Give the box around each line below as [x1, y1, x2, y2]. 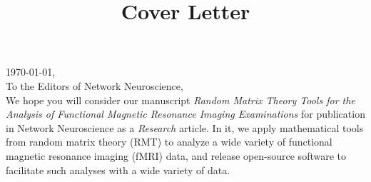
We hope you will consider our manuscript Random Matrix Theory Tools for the [6, 92, 355, 107]
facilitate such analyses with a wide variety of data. [6, 162, 230, 177]
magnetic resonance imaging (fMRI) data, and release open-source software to [6, 148, 347, 163]
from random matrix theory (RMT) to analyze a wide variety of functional [6, 134, 332, 149]
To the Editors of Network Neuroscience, [6, 78, 183, 93]
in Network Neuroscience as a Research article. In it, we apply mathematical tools [6, 120, 364, 135]
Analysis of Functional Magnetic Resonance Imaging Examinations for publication [6, 106, 365, 121]
